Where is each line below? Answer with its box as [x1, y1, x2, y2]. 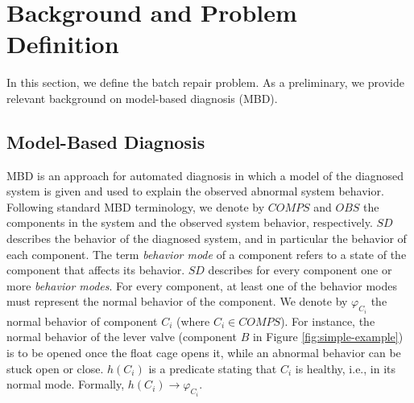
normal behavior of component [6, 312, 158, 329]
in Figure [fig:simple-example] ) [252, 328, 404, 345]
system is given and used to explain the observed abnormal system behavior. [6, 183, 384, 199]
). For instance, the [280, 312, 375, 329]
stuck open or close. [6, 360, 104, 376]
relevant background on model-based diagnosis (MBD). [6, 89, 278, 106]
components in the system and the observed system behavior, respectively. [6, 214, 373, 231]
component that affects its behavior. [6, 261, 185, 278]
